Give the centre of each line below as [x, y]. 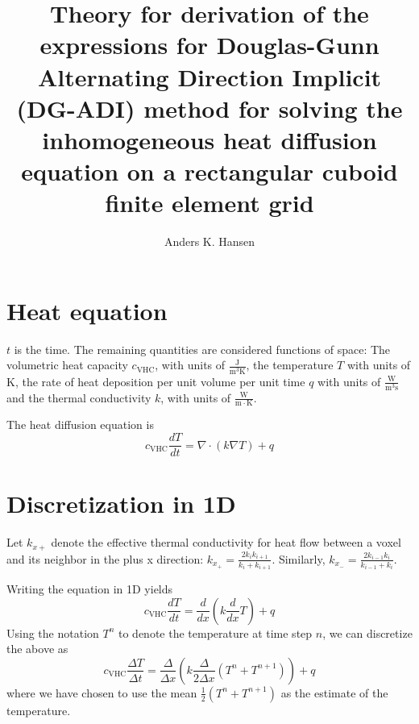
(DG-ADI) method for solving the [209, 108]
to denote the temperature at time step [216, 632]
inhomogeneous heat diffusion [209, 139]
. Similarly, [299, 558]
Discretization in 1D [121, 503]
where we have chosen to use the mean [102, 692]
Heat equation [87, 310]
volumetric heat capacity [67, 365]
